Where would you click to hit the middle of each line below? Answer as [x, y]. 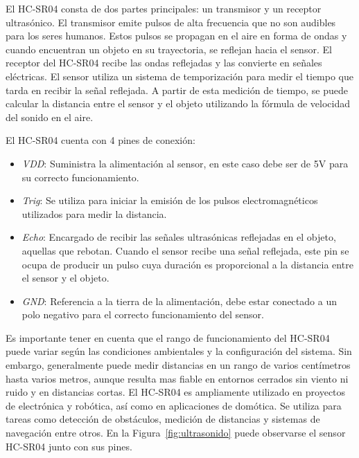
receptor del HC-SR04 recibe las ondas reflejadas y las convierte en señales [164, 63]
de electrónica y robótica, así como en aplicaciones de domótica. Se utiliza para [174, 405]
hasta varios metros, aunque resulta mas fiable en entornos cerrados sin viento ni [177, 378]
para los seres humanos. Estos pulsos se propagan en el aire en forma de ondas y [176, 36]
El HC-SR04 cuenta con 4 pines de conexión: [100, 140]
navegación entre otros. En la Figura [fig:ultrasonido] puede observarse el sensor [176, 433]
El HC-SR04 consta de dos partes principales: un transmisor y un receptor [164, 8]
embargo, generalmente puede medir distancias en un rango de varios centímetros [178, 365]
